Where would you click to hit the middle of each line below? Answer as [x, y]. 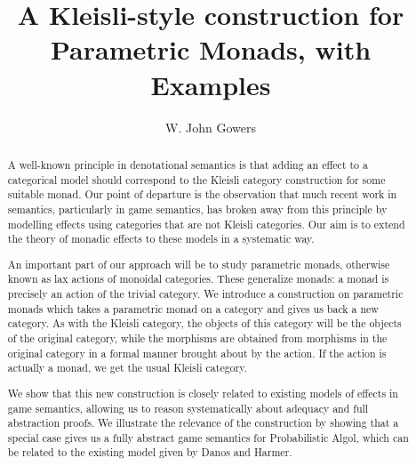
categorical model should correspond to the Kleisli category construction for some [196, 179]
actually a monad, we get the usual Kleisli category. [127, 368]
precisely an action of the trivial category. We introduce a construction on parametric [205, 294]
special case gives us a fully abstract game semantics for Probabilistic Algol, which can [208, 437]
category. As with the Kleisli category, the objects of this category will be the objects [204, 323]
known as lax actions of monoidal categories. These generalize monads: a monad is [198, 279]
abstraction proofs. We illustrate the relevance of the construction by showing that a [203, 423]
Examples [211, 84]
